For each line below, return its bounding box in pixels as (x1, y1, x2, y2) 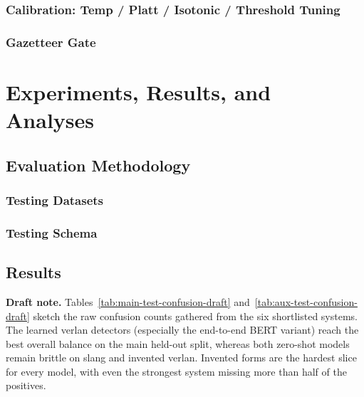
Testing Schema (6, 223, 98, 241)
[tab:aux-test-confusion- (254, 294, 358, 309)
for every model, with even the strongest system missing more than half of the (6, 364, 347, 379)
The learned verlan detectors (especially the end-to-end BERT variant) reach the (6, 322, 359, 337)
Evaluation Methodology (6, 154, 191, 176)
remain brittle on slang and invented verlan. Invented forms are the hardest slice (6, 350, 357, 365)
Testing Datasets (6, 191, 104, 208)
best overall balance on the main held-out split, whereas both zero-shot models (6, 336, 350, 351)
